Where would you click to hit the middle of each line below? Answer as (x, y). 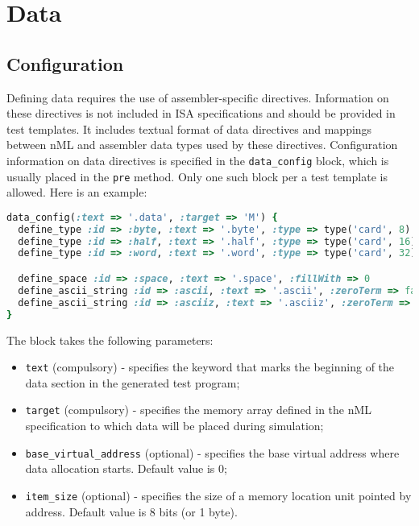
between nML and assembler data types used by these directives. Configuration (202, 145)
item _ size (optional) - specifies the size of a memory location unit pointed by (218, 495)
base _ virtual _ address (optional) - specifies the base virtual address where (212, 452)
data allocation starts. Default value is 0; (126, 468)
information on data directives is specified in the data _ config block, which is (198, 160)
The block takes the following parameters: (110, 340)
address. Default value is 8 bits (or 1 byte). (131, 511)
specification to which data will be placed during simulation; (174, 426)
